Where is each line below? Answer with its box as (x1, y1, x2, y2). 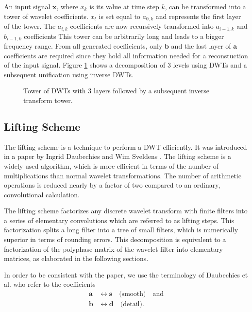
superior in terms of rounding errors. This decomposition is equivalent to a (4, 234, 226, 244)
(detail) (120, 301, 142, 308)
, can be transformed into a (165, 1, 246, 11)
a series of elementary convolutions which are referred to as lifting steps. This (4, 215, 235, 225)
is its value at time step (89, 1, 159, 11)
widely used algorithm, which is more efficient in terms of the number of (4, 160, 219, 171)
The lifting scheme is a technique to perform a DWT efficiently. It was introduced (4, 141, 247, 152)
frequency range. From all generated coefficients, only (4, 40, 163, 51)
